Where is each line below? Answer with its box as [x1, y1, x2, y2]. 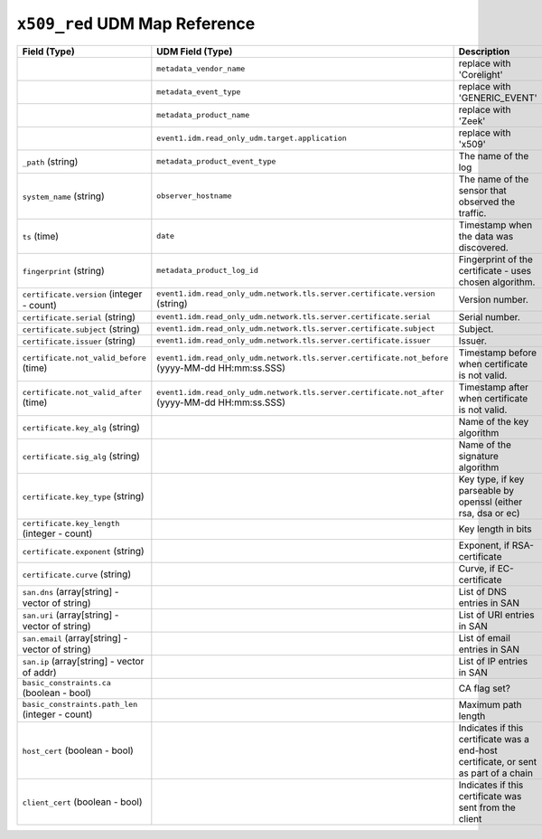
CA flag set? [458, 683, 510, 695]
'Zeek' [458, 114, 486, 127]
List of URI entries [458, 608, 535, 621]
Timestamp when [458, 218, 533, 231]
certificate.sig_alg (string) [22, 449, 140, 462]
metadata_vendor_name [156, 64, 246, 74]
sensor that [458, 184, 508, 196]
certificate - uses [458, 264, 532, 277]
